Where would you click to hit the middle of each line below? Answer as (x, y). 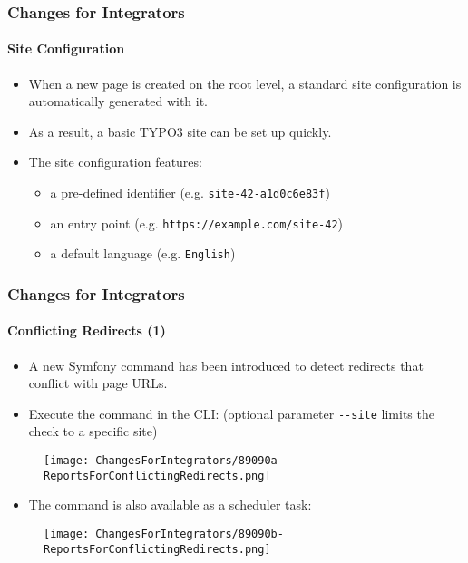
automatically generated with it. (118, 101)
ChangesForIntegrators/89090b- (190, 534)
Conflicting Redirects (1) (87, 330)
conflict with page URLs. (98, 383)
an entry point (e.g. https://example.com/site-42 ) (197, 223)
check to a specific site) (93, 431)
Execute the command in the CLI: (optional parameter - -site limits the (231, 413)
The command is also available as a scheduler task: (170, 505)
